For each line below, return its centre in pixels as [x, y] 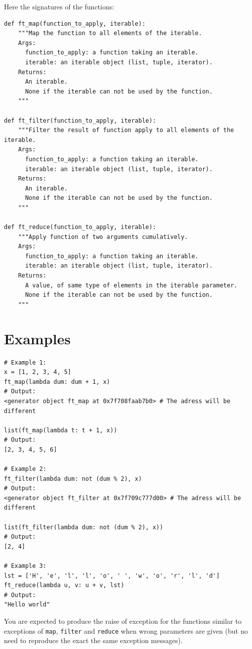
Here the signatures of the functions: [59, 6]
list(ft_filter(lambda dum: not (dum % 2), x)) [84, 527]
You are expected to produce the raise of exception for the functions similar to [123, 621]
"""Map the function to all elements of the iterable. [110, 33]
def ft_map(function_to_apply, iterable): [75, 23]
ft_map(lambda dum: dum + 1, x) [57, 382]
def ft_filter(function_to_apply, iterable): [80, 120]
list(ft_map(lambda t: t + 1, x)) [61, 430]
